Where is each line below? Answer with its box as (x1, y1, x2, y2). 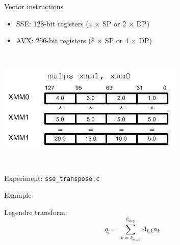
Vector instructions (4, 1, 64, 11)
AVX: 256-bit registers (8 (16, 35, 95, 46)
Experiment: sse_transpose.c (4, 172, 100, 183)
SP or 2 (102, 18, 126, 28)
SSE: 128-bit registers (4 (16, 18, 92, 28)
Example (4, 190, 32, 200)
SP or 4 (105, 35, 128, 46)
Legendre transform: (4, 206, 67, 217)
